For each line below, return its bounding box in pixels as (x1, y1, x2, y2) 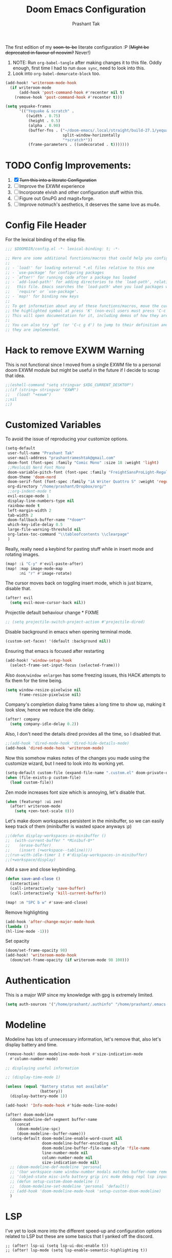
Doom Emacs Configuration (26, 4, 146, 15)
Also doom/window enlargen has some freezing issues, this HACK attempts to (5, 672, 166, 678)
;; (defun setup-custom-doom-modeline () (10, 1179, 100, 1185)
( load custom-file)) (10, 780, 54, 785)
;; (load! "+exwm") (5, 392, 52, 397)
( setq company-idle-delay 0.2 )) (10, 722, 79, 727)
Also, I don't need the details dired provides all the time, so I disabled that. (5, 731, 162, 737)
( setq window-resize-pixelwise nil (5, 687, 81, 692)
